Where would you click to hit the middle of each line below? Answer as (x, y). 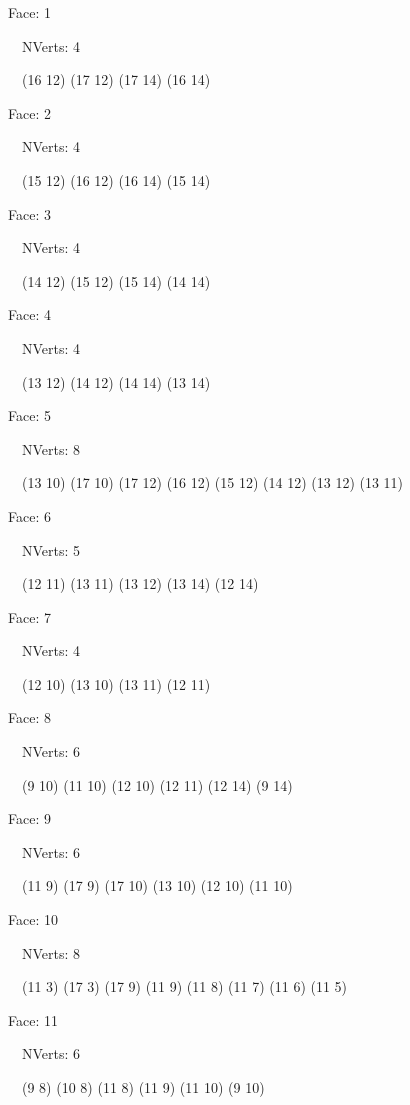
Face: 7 (29, 616)
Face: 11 (33, 1019)
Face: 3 (29, 213)
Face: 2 (29, 112)
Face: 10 (33, 919)
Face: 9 (29, 818)
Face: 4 (29, 314)
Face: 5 (29, 415)
